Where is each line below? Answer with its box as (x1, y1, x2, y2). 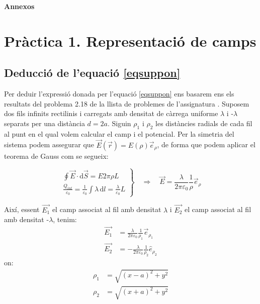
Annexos (4, 1, 35, 11)
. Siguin (107, 118, 131, 128)
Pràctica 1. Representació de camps (4, 30, 256, 51)
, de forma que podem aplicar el (157, 139, 255, 150)
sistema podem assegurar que (4, 139, 94, 150)
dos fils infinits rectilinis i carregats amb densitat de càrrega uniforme (4, 108, 218, 119)
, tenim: (53, 214, 77, 225)
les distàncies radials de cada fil (155, 118, 252, 128)
